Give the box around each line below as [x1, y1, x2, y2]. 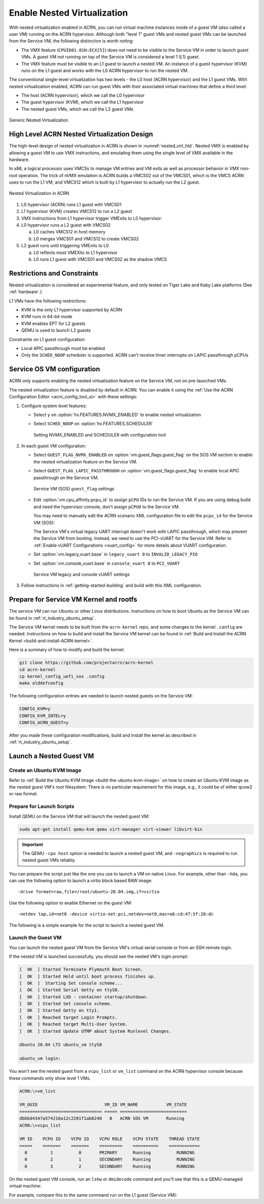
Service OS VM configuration [9, 365, 100, 373]
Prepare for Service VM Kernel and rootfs [9, 595, 137, 604]
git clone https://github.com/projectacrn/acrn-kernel [19, 660, 154, 666]
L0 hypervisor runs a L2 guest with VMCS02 [21, 222, 111, 228]
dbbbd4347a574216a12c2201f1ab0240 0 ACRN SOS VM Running [19, 1116, 185, 1121]
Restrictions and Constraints [9, 269, 99, 278]
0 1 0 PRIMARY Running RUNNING [24, 1150, 195, 1156]
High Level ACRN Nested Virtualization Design [9, 130, 154, 139]
